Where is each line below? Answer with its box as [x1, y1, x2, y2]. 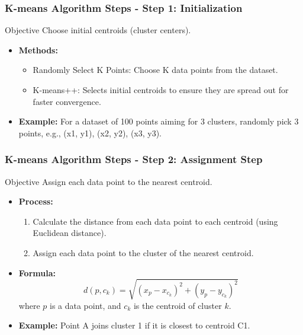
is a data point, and [49, 299, 121, 311]
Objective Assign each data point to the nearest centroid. [5, 175, 212, 187]
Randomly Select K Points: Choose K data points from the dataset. [33, 63, 278, 76]
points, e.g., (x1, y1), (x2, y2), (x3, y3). [18, 126, 162, 139]
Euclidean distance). [33, 226, 107, 239]
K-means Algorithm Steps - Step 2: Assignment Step [5, 152, 263, 167]
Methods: [18, 43, 58, 56]
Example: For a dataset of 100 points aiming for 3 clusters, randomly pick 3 [18, 115, 299, 127]
